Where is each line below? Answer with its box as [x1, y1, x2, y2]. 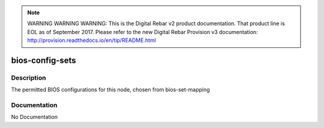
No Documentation [11, 114, 58, 121]
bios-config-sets [11, 55, 76, 65]
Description [11, 74, 46, 82]
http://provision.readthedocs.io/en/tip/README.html [27, 36, 156, 44]
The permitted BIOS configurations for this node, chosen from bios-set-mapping [11, 86, 210, 93]
